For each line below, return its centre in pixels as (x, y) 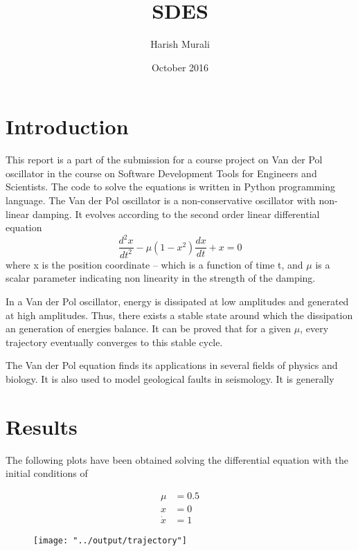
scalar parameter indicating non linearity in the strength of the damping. (161, 278)
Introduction (67, 126)
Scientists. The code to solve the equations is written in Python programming (170, 187)
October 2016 (180, 67)
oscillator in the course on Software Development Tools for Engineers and (161, 173)
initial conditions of (47, 473)
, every (314, 328)
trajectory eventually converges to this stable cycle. (114, 342)
